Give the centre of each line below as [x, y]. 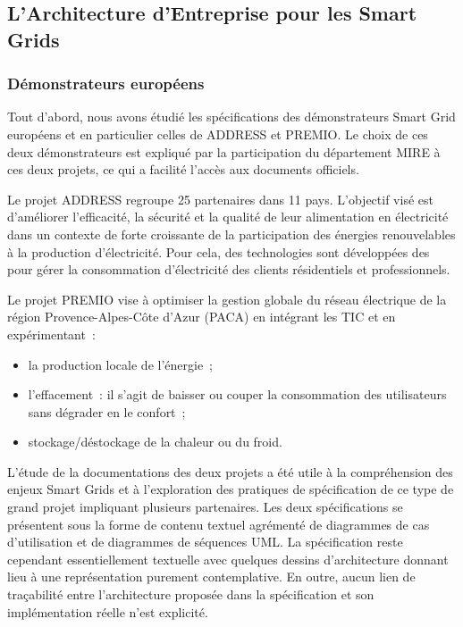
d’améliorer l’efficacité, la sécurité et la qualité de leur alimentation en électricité [228, 217]
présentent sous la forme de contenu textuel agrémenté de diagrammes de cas [219, 524]
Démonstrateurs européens [106, 84]
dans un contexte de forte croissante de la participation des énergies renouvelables [231, 234]
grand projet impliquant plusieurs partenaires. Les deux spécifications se [205, 507]
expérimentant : [51, 334]
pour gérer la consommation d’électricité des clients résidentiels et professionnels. [229, 269]
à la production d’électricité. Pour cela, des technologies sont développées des [219, 251]
